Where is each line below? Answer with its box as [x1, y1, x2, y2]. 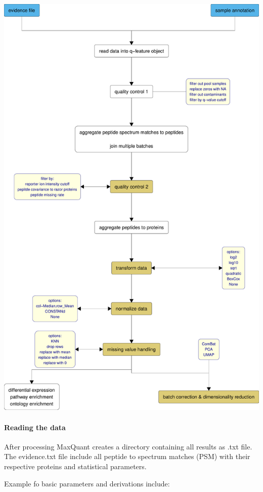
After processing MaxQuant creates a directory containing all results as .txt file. [4, 441, 252, 451]
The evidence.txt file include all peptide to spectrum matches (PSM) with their [4, 451, 250, 462]
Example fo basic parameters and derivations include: [4, 478, 170, 488]
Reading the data [4, 422, 66, 432]
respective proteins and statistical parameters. [4, 461, 147, 471]
